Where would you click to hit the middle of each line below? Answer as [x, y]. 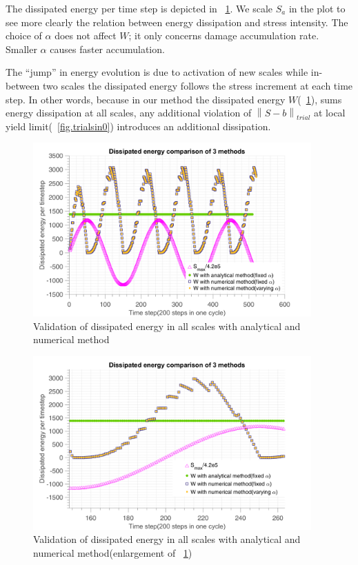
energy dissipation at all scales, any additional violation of [129, 113]
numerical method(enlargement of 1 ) [113, 552]
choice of [24, 35]
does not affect [86, 35]
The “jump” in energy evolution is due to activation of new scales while [157, 72]
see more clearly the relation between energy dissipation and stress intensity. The [177, 22]
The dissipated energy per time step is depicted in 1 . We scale [139, 8]
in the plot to [317, 8]
